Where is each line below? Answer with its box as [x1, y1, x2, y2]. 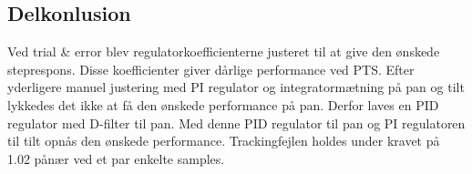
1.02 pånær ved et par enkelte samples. [7, 148, 225, 168]
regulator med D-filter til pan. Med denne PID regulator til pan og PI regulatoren [7, 113, 466, 132]
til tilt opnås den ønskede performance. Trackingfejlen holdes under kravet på [7, 131, 440, 150]
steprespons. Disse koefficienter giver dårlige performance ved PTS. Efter [7, 59, 415, 78]
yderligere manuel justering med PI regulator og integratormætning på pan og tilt [7, 77, 465, 97]
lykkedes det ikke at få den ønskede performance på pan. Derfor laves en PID [7, 95, 439, 114]
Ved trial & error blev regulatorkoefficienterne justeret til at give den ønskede [7, 42, 440, 61]
